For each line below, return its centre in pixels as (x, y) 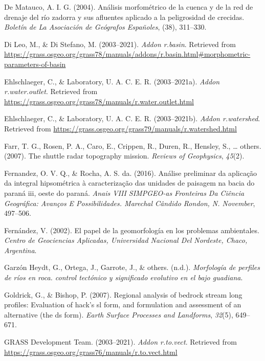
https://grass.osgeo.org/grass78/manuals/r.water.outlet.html (99, 101)
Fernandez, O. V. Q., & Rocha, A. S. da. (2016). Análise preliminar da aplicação (131, 173)
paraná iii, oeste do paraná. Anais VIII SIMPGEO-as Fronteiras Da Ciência (124, 193)
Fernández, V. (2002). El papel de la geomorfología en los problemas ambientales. (132, 230)
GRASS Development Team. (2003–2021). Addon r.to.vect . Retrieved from (120, 342)
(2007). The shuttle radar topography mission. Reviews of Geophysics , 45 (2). (124, 156)
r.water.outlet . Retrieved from (51, 91)
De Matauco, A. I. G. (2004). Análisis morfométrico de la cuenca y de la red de (129, 7)
